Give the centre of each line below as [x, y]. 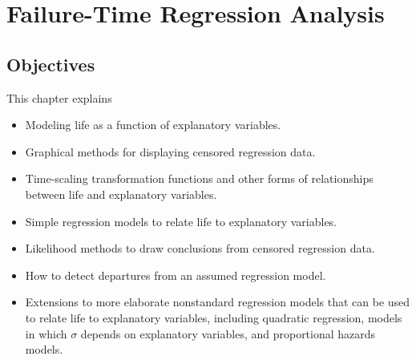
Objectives [51, 64]
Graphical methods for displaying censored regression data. [170, 151]
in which [46, 333]
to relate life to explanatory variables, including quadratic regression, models [214, 317]
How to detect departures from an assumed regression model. [176, 275]
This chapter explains [59, 97]
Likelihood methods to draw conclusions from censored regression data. [200, 248]
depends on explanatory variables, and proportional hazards [228, 333]
